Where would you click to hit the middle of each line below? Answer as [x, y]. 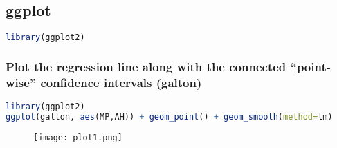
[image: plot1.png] [78, 137]
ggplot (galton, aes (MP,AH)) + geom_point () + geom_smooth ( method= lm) [169, 117]
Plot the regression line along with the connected [146, 66]
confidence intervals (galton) [121, 82]
